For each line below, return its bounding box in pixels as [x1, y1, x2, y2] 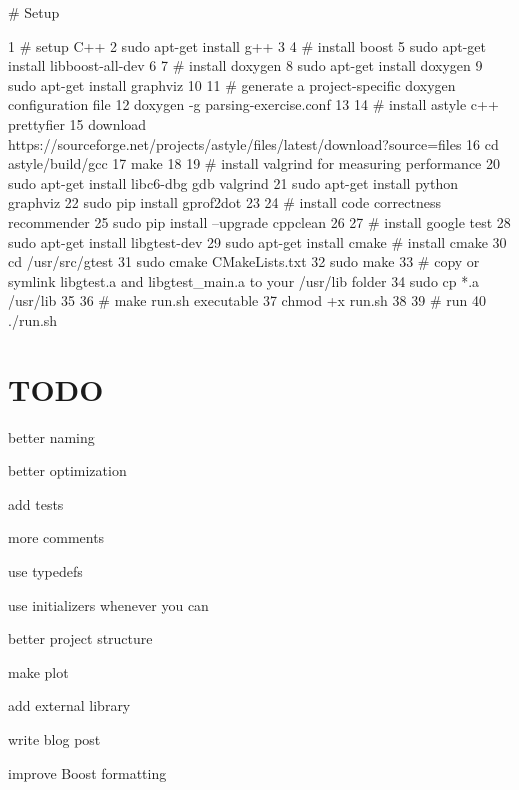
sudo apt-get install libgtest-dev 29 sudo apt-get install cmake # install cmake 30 [8, 231, 507, 252]
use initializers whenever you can [8, 594, 209, 615]
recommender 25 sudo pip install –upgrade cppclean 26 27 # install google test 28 [8, 211, 511, 232]
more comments [8, 527, 105, 548]
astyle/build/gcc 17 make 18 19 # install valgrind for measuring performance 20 [8, 153, 500, 174]
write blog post [8, 728, 101, 749]
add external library [8, 695, 131, 716]
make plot [8, 661, 69, 682]
